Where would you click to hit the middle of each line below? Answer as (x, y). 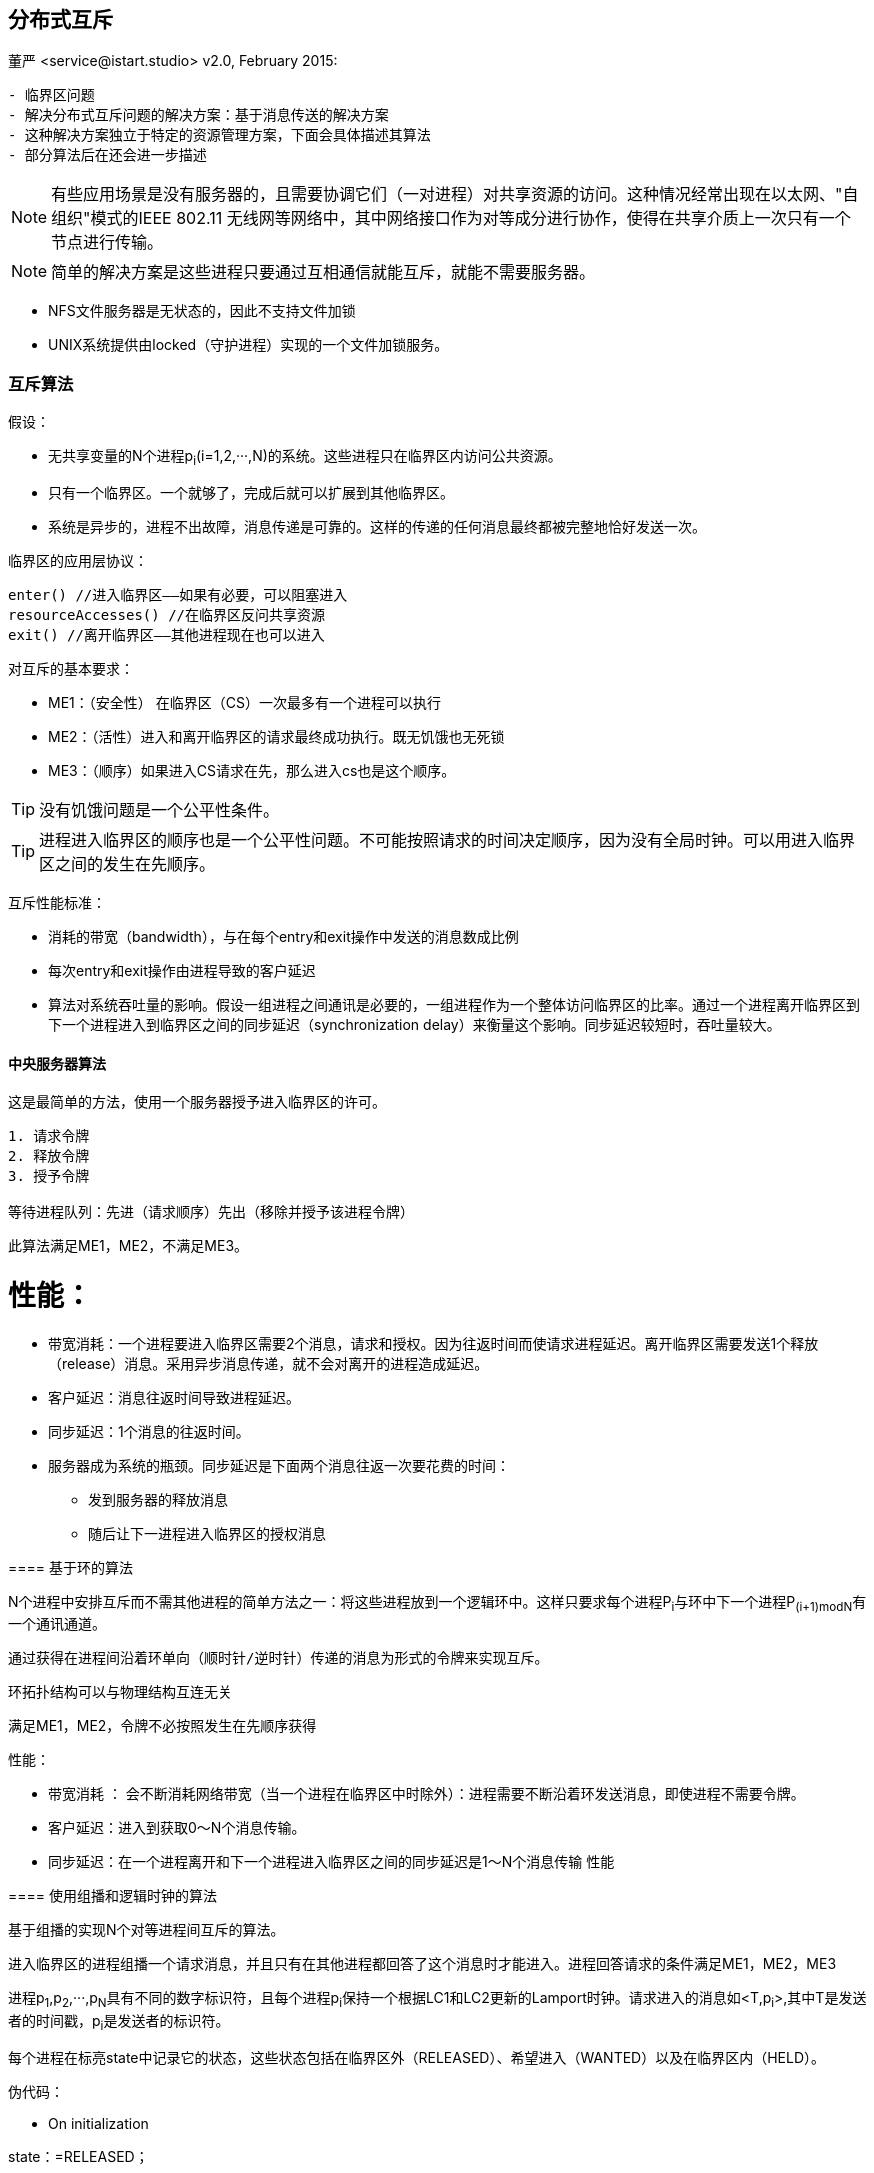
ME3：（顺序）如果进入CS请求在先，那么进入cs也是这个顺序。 (252, 770)
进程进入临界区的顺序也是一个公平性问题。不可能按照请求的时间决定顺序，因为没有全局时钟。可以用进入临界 (447, 839)
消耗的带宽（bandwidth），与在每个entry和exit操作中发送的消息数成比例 (283, 936)
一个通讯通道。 (57, 1624)
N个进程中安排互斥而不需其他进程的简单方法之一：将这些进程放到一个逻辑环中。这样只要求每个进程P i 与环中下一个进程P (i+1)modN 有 (437, 1603)
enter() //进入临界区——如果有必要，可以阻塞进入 (178, 594)
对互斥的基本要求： (71, 668)
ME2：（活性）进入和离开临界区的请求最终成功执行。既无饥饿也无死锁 (276, 736)
